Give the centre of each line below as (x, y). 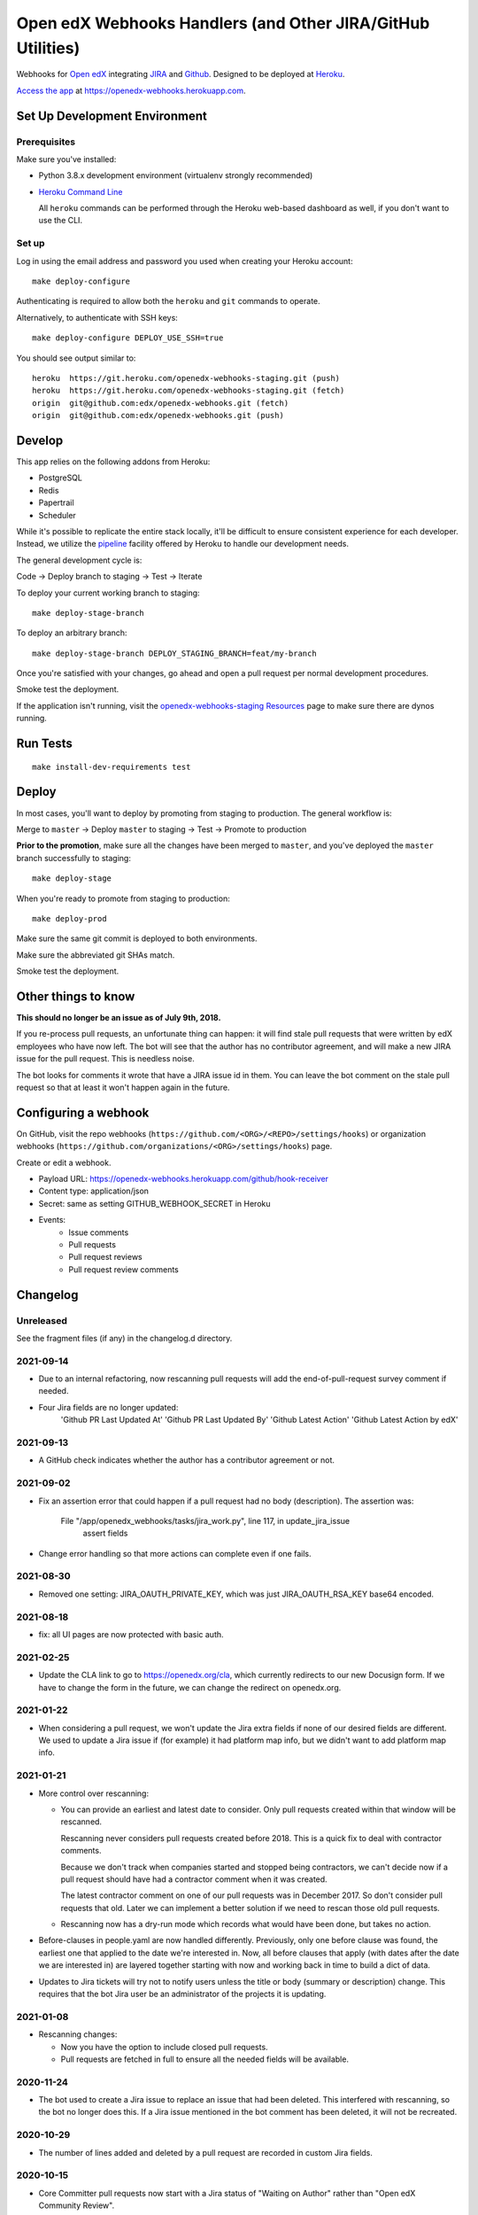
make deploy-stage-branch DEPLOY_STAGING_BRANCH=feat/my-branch (175, 653)
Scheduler (58, 515)
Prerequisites (46, 142)
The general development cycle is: (79, 560)
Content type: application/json (94, 1191)
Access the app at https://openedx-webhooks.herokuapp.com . (131, 90)
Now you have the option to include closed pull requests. (165, 2047)
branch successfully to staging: (74, 858)
